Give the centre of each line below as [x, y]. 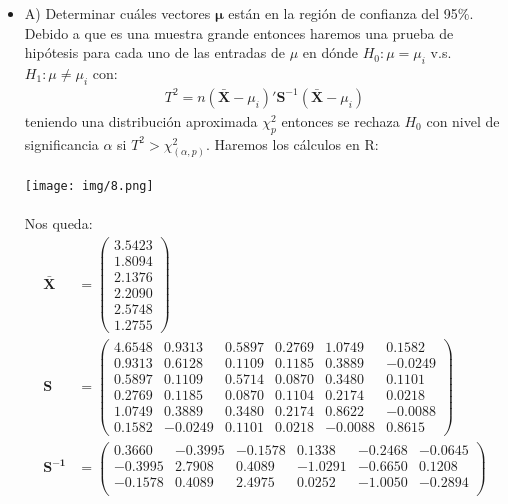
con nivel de [463, 120]
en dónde [330, 52]
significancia [61, 143]
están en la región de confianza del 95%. [351, 13]
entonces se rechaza [340, 120]
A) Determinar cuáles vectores [117, 13]
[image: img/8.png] [89, 186]
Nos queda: [58, 223]
